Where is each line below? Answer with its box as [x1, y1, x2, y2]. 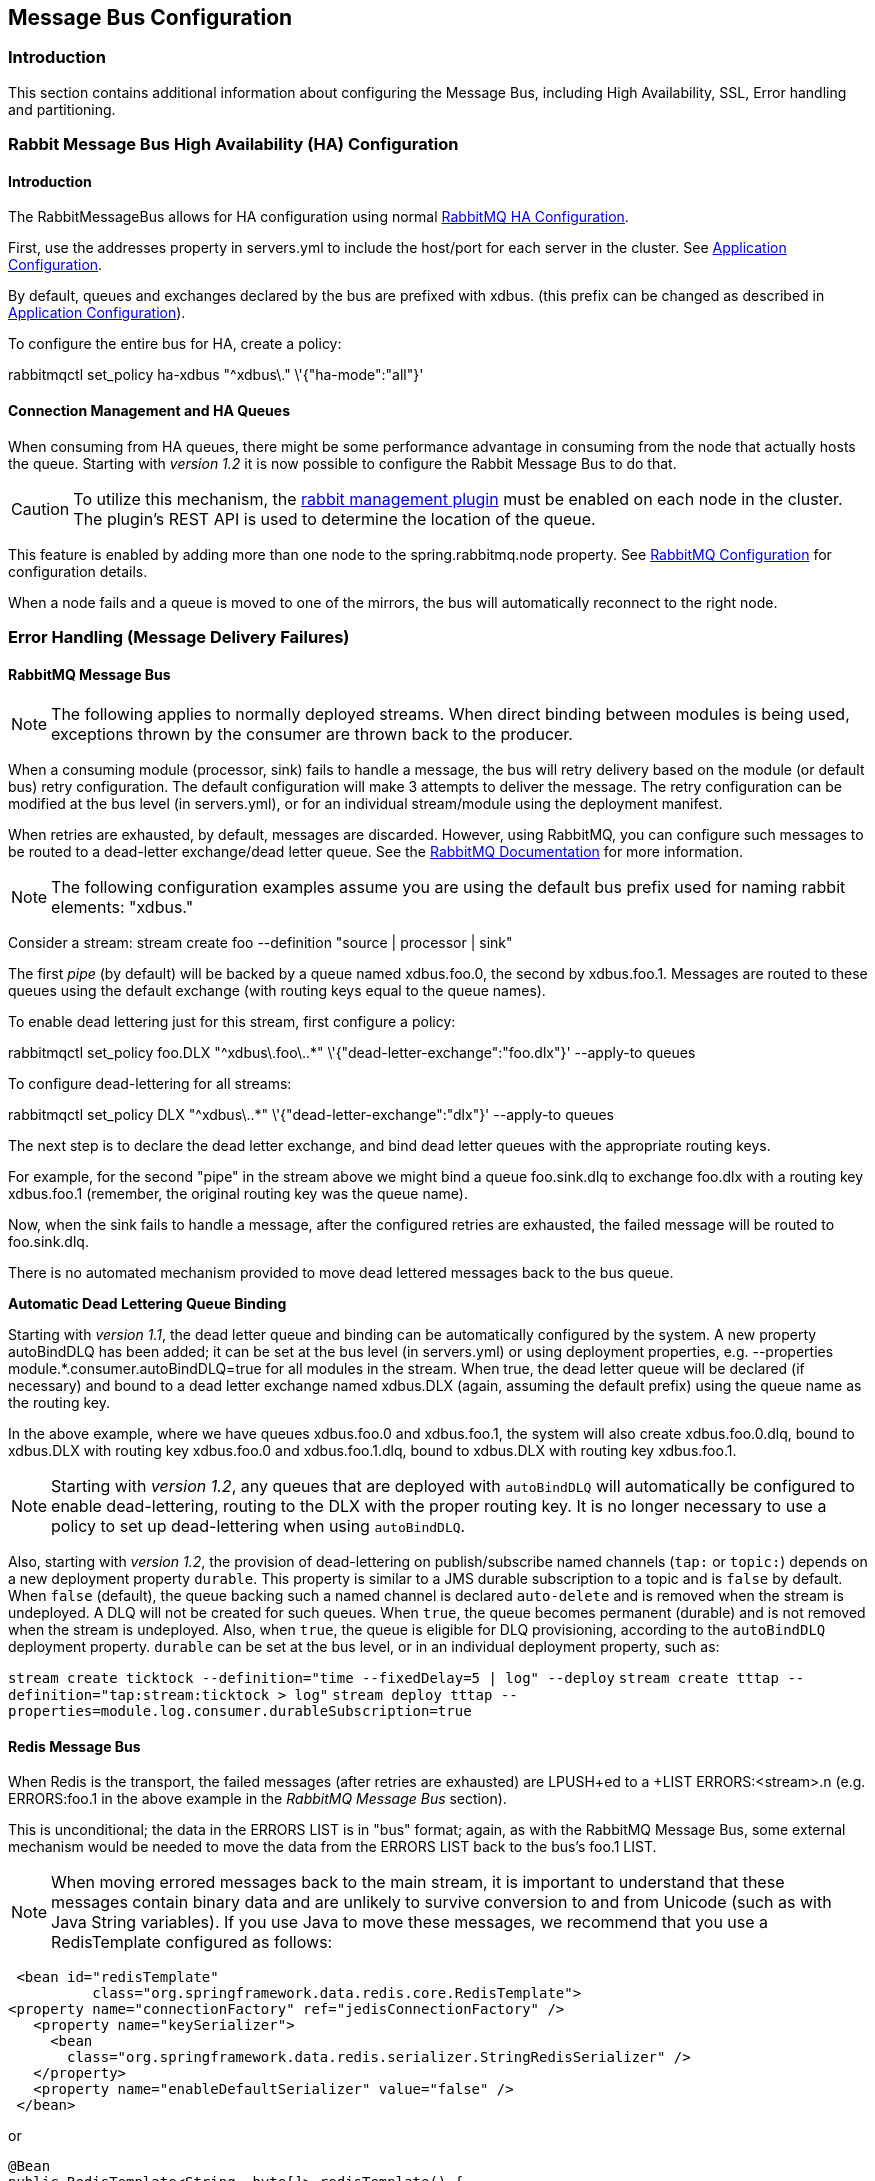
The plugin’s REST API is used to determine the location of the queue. [73, 508, 596, 529]
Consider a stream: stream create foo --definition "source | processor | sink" [8, 934, 513, 952]
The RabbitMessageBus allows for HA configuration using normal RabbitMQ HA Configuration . [8, 208, 629, 226]
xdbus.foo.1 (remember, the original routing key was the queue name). [8, 1185, 468, 1203]
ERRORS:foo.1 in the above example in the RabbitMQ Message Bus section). [8, 1790, 507, 1808]
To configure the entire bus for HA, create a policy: [8, 335, 342, 353]
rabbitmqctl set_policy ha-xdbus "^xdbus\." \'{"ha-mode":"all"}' [8, 366, 424, 384]
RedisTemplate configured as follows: [51, 1932, 333, 1953]
